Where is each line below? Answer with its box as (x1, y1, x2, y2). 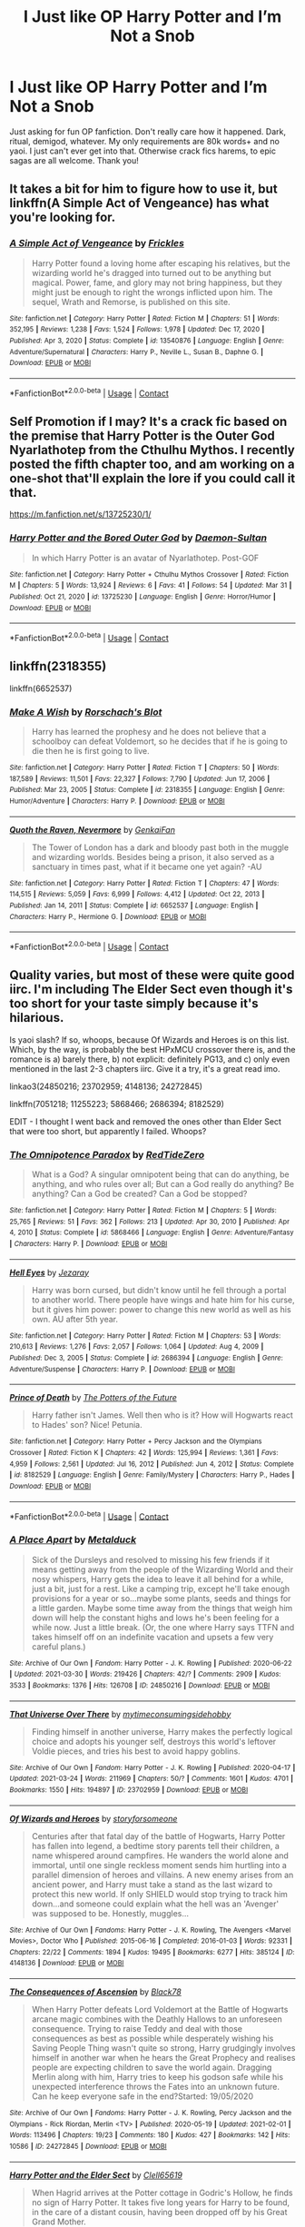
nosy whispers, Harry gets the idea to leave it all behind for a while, (31, 1573, 284, 1584)
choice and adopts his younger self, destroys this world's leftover (31, 1736, 277, 1747)
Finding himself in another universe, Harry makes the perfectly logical (31, 1726, 293, 1737)
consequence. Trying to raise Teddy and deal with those (31, 2024, 243, 2034)
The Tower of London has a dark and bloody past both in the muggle (31, 842, 289, 853)
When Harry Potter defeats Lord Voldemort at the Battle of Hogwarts (31, 2004, 289, 2015)
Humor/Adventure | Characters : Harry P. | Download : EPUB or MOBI (9, 797, 225, 806)
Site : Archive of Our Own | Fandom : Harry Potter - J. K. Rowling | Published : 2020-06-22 (9, 1658, 292, 1668)
